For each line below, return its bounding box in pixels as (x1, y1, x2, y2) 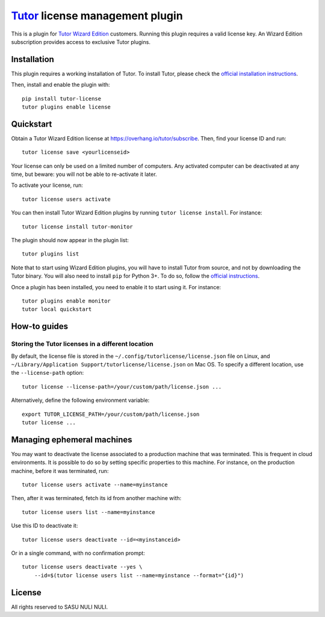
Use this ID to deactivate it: (11, 522, 78, 530)
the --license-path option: (11, 369, 84, 377)
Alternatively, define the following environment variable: (11, 396, 150, 404)
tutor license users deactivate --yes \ (22, 563, 143, 571)
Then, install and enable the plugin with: (11, 81, 111, 89)
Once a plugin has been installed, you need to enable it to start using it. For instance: (11, 283, 221, 290)
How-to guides (11, 321, 69, 331)
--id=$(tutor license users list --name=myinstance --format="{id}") (34, 572, 244, 578)
